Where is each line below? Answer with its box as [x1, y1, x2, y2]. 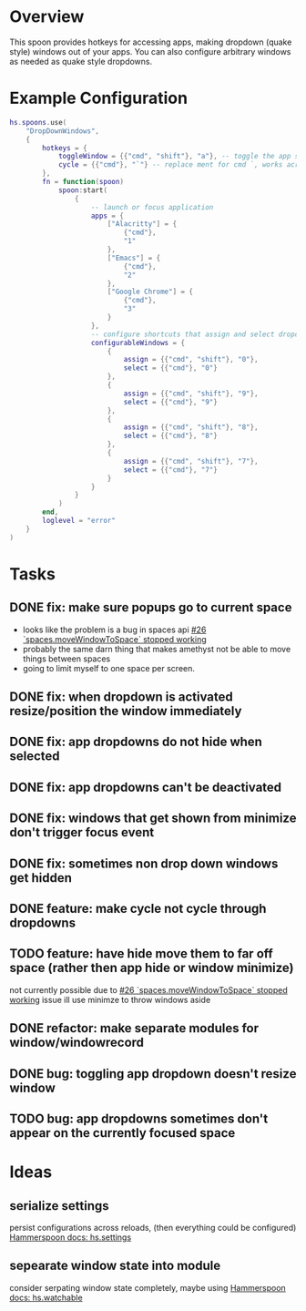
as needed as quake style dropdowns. [9, 56, 153, 67]
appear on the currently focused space [9, 1125, 236, 1141]
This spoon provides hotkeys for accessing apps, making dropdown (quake [9, 36, 292, 47]
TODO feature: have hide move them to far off [9, 946, 273, 962]
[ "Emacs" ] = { [107, 253, 161, 262]
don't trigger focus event [9, 824, 155, 840]
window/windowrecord [9, 1035, 144, 1050]
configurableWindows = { [90, 338, 185, 347]
